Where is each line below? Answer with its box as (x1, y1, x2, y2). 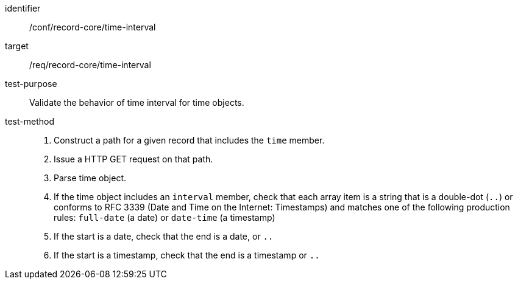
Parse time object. (54, 173, 127, 183)
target (5, 41, 29, 51)
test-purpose (5, 78, 57, 89)
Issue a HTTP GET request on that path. (54, 154, 213, 164)
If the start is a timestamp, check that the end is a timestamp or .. (54, 250, 320, 260)
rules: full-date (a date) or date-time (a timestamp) (54, 212, 275, 223)
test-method (5, 116, 54, 126)
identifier (5, 3, 41, 13)
